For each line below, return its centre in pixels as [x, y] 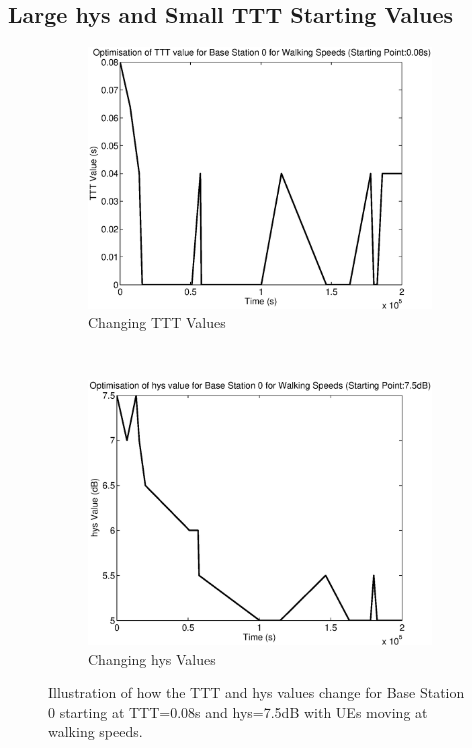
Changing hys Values [152, 658]
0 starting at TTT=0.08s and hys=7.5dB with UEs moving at [238, 711]
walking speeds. [95, 731]
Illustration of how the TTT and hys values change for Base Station [256, 692]
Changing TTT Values [157, 322]
